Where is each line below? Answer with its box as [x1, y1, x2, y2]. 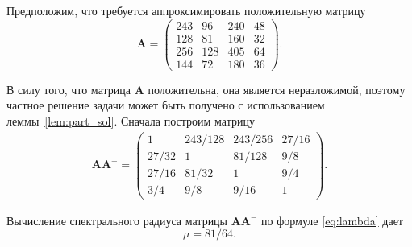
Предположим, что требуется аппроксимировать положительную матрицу [6, 2, 366, 19]
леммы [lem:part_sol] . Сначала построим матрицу [6, 112, 255, 129]
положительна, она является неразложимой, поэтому [148, 80, 406, 97]
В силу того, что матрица [6, 80, 131, 97]
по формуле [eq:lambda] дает [261, 212, 403, 228]
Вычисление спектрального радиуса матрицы [6, 212, 228, 228]
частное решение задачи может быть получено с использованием [6, 97, 325, 113]
